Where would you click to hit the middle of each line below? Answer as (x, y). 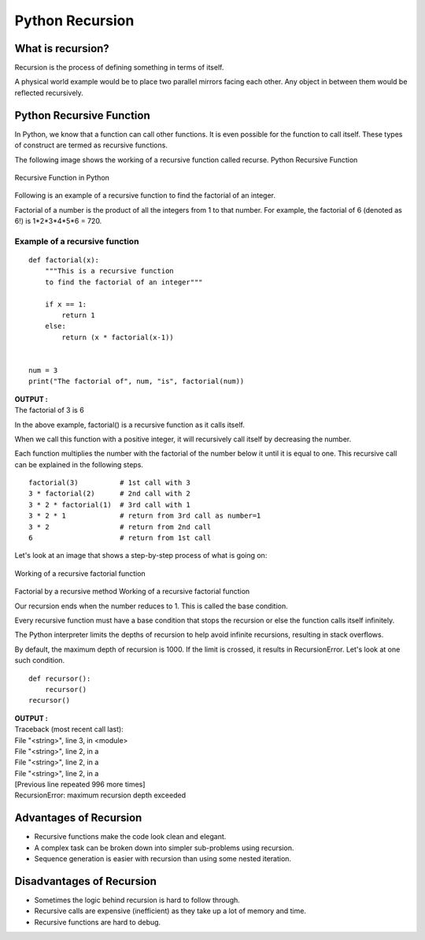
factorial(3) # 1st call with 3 (109, 483)
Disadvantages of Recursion (86, 881)
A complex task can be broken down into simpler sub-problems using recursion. (164, 848)
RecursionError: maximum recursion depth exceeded (100, 795)
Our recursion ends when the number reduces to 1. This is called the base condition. (151, 606)
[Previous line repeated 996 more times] (80, 785)
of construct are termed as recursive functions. (91, 145)
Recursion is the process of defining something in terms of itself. (119, 68)
